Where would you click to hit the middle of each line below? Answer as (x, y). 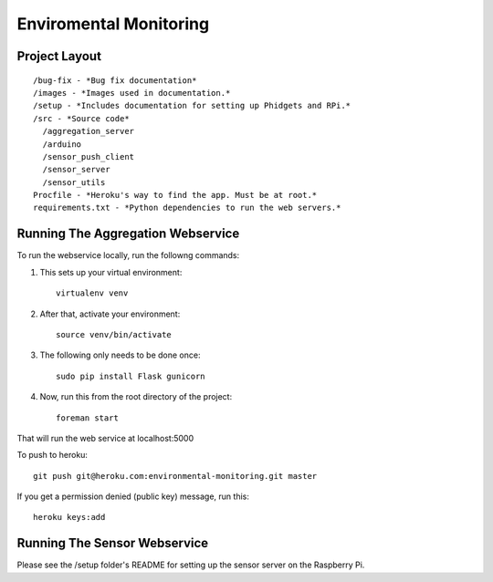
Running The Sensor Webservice (113, 543)
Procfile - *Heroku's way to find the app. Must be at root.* (175, 195)
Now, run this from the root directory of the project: (136, 397)
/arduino (62, 144)
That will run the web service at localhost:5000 (105, 438)
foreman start (87, 418)
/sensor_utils (74, 182)
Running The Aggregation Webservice (128, 234)
